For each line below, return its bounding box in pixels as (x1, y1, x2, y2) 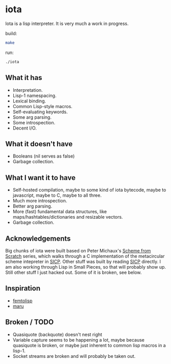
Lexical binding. (12, 98, 46, 104)
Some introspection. (12, 119, 56, 125)
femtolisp (12, 297, 33, 304)
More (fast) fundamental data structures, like (12, 209, 107, 215)
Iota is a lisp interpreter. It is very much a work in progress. (5, 20, 129, 27)
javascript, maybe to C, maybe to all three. (12, 192, 102, 198)
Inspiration (5, 284, 41, 293)
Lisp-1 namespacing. (12, 92, 57, 98)
